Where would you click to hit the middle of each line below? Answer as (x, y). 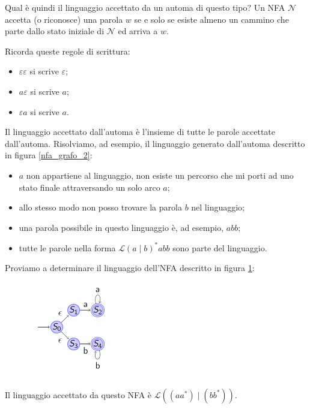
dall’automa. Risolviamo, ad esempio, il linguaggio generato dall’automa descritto (155, 143)
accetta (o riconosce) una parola (64, 19)
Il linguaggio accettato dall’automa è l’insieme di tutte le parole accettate (140, 132)
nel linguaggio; (218, 207)
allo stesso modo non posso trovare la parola (100, 207)
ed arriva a (138, 31)
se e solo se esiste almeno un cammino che (211, 19)
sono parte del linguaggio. (220, 247)
